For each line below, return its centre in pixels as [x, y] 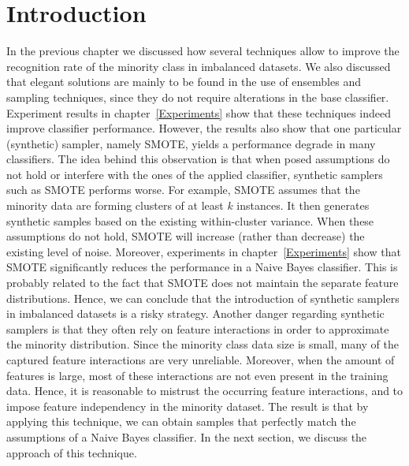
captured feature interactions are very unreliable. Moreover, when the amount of [201, 360]
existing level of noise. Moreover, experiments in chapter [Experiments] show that [204, 251]
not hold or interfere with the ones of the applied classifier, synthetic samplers [195, 174]
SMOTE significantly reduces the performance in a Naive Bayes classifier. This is [202, 267]
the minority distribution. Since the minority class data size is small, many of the [203, 344]
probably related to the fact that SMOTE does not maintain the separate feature [203, 283]
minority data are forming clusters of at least [115, 205]
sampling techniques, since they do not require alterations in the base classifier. [198, 97]
